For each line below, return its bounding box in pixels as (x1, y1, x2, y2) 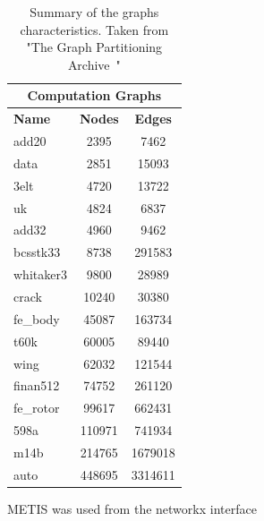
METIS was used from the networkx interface (7, 499, 257, 517)
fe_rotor (13, 398, 60, 417)
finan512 (13, 376, 60, 395)
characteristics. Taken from (20, 20, 169, 38)
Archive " (67, 55, 121, 73)
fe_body (13, 309, 60, 328)
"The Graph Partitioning (26, 38, 163, 56)
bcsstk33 (13, 243, 61, 261)
